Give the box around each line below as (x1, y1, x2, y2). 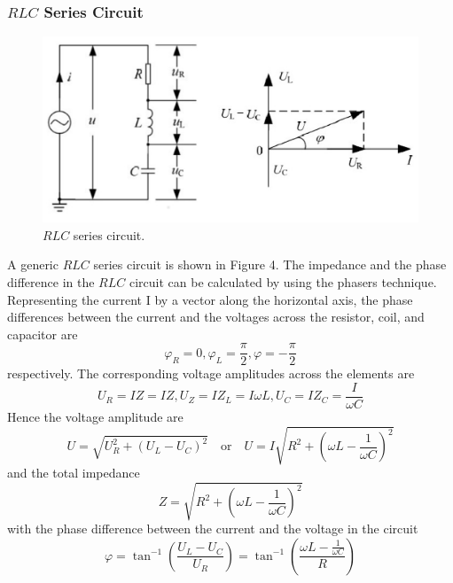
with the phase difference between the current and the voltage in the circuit (7, 519, 418, 538)
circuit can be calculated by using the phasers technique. (129, 272, 437, 291)
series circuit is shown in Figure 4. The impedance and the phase (93, 255, 447, 274)
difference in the (7, 272, 95, 291)
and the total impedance (7, 463, 140, 482)
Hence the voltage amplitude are (7, 408, 184, 426)
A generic (7, 255, 59, 274)
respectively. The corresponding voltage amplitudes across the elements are (7, 364, 415, 383)
